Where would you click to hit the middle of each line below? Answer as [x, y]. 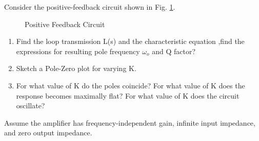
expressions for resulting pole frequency [78, 51]
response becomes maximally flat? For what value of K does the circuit [128, 95]
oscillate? [31, 105]
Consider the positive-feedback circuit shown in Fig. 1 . [90, 7]
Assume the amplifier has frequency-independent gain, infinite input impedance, [130, 122]
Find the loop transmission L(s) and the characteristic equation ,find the [130, 41]
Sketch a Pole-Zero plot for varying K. [76, 68]
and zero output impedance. [48, 133]
